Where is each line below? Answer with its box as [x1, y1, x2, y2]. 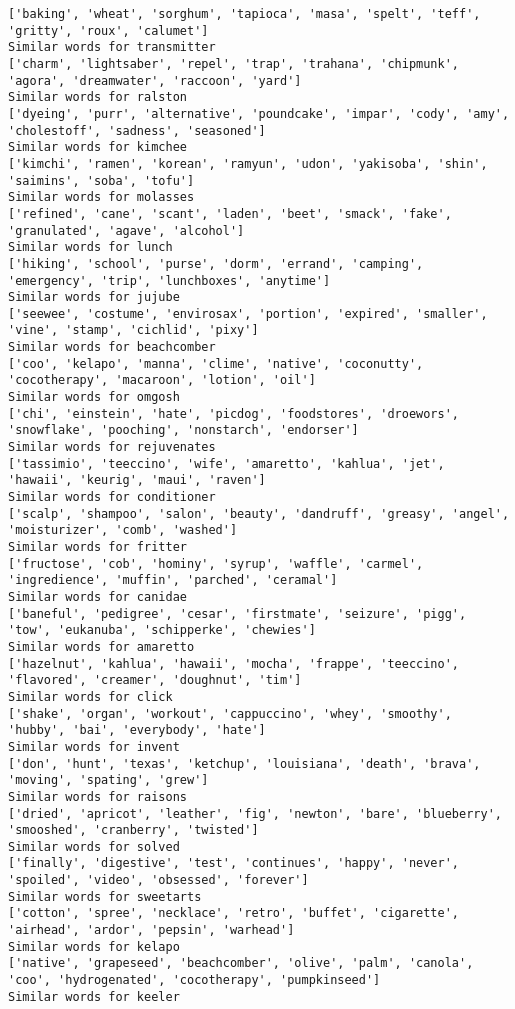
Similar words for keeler [8, 989, 180, 1004]
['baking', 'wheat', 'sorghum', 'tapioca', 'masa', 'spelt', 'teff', [8, 7, 481, 21]
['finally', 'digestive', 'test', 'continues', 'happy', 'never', [8, 856, 460, 871]
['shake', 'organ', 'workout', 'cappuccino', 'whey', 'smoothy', [8, 706, 452, 721]
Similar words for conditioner [8, 490, 216, 505]
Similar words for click [8, 689, 173, 704]
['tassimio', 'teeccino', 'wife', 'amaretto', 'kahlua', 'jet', [8, 456, 445, 471]
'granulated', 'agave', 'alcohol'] [8, 223, 245, 238]
